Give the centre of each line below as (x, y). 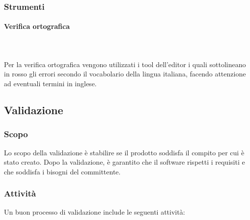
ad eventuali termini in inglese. (50, 84)
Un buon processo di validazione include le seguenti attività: (95, 211)
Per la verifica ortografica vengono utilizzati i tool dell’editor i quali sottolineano (125, 64)
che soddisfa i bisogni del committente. (62, 171)
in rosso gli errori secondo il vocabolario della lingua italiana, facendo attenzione (125, 74)
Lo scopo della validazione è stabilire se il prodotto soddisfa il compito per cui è (124, 152)
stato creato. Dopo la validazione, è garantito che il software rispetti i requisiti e (125, 162)
